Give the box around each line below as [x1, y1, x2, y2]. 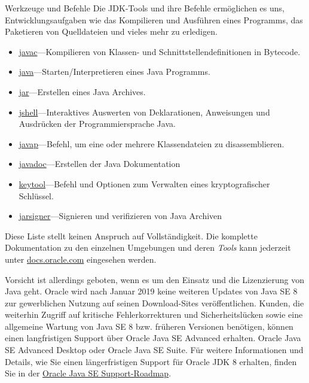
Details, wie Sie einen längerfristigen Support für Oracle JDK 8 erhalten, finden [5, 355, 297, 367]
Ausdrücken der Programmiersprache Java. [19, 117, 176, 130]
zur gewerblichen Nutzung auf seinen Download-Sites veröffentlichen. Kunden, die [5, 296, 304, 309]
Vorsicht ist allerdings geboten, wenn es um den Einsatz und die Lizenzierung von [5, 273, 305, 285]
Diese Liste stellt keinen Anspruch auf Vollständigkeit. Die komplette [5, 229, 258, 242]
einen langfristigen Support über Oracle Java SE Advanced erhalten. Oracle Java [5, 332, 301, 344]
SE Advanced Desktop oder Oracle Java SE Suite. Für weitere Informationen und [5, 344, 304, 356]
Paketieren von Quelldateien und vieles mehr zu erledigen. [5, 25, 218, 38]
